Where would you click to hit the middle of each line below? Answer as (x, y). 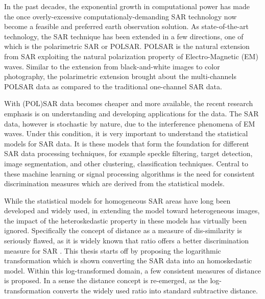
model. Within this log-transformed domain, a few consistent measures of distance (133, 270)
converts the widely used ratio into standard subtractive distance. (155, 291)
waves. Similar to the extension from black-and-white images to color (112, 66)
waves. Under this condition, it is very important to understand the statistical (126, 133)
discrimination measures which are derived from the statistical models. (114, 183)
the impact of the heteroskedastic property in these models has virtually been (125, 220)
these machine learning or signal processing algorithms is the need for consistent (129, 173)
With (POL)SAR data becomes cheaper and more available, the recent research (129, 103)
